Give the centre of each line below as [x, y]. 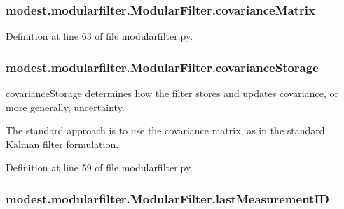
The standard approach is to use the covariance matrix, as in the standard [165, 130]
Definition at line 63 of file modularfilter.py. [99, 36]
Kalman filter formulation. [62, 144]
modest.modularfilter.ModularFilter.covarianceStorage [162, 67]
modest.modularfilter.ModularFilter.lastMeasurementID [167, 198]
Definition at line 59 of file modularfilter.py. [99, 167]
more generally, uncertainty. [65, 107]
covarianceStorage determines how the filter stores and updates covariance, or [172, 93]
